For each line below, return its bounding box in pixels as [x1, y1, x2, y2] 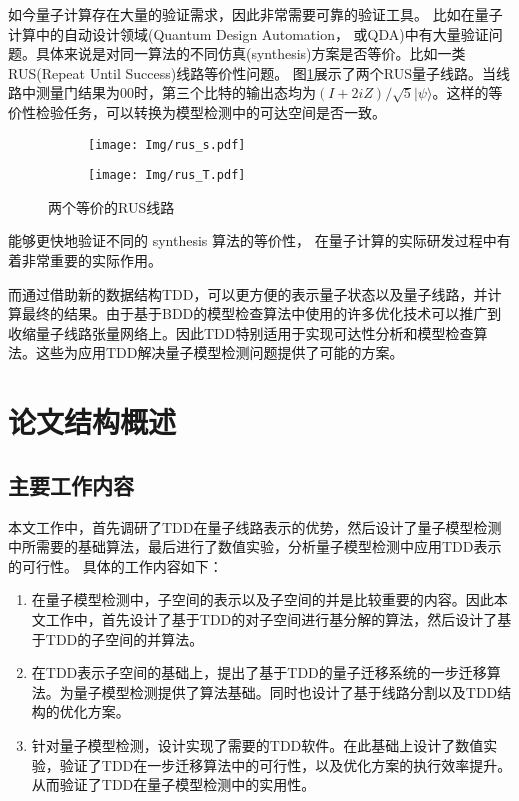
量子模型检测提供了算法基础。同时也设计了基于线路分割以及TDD [73, 681, 498, 702]
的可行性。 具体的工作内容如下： [8, 555, 223, 576]
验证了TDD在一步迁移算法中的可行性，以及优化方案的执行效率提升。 [59, 754, 512, 775]
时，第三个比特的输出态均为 [134, 82, 316, 103]
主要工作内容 [8, 469, 134, 500]
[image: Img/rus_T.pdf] [88, 168, 246, 183]
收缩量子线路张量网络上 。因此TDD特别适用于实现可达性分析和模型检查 [8, 322, 474, 343]
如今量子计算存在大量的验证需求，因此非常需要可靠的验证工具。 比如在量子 [8, 4, 503, 24]
